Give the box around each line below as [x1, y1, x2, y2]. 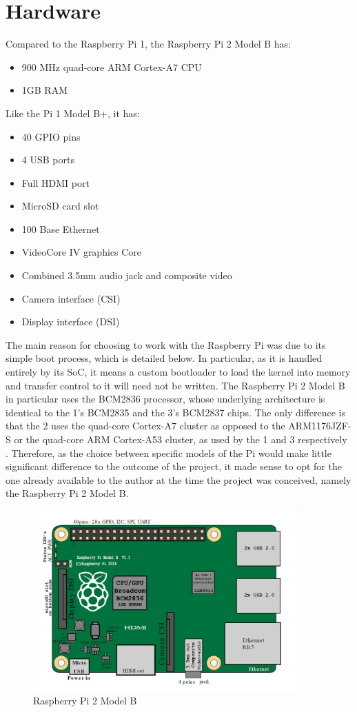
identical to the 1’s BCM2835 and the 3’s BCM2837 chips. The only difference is [6, 405, 346, 419]
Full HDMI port [21, 175, 90, 190]
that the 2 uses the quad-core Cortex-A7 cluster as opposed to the [6, 418, 285, 433]
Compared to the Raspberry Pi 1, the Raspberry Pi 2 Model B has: [6, 37, 292, 51]
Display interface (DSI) [21, 314, 120, 329]
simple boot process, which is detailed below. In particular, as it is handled [6, 351, 323, 365]
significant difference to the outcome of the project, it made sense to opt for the [6, 459, 342, 474]
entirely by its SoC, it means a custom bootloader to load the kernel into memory [6, 365, 351, 379]
